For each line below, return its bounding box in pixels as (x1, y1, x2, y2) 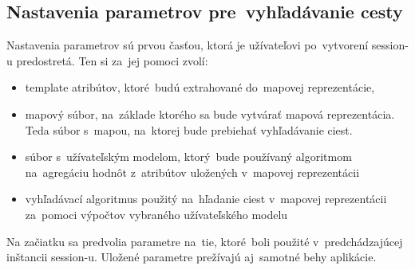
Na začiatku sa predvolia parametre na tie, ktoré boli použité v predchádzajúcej (6, 233, 403, 249)
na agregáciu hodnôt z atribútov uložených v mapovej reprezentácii (25, 163, 360, 180)
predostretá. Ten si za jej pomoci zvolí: (16, 52, 208, 68)
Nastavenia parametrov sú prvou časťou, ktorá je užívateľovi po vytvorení (6, 37, 369, 53)
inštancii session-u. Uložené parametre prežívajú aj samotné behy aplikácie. (6, 248, 377, 265)
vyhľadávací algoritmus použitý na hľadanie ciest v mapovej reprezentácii (25, 190, 387, 207)
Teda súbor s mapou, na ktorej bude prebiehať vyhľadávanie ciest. (25, 121, 353, 138)
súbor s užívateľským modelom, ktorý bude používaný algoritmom (25, 148, 352, 165)
